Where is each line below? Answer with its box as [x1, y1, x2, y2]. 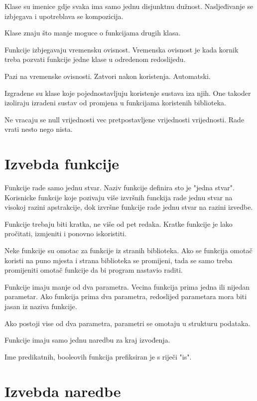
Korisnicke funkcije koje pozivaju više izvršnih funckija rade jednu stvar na [4, 192, 233, 202]
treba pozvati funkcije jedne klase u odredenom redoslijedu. [4, 54, 186, 64]
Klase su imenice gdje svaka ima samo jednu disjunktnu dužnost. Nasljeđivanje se [4, 1, 254, 11]
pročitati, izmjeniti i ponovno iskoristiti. [4, 228, 127, 239]
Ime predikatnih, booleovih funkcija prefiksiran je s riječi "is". [4, 351, 192, 362]
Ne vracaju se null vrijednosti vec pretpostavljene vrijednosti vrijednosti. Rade [4, 114, 245, 124]
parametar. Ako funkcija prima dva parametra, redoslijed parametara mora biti [4, 291, 247, 302]
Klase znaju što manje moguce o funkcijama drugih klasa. [4, 27, 181, 38]
